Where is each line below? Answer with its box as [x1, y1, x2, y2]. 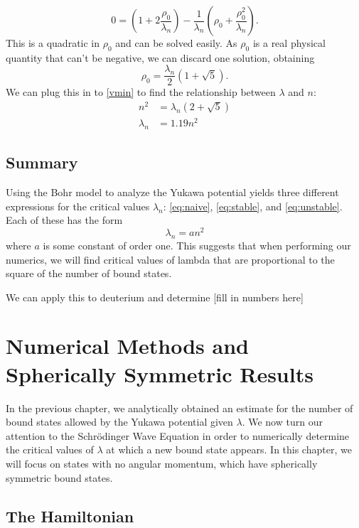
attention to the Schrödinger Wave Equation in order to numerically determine [6, 428, 350, 443]
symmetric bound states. [6, 470, 113, 485]
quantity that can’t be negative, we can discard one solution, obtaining [6, 50, 315, 65]
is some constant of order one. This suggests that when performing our [43, 237, 351, 252]
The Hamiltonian [6, 505, 134, 527]
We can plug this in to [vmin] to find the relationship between [6, 85, 276, 99]
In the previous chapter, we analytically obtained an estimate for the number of [6, 400, 353, 415]
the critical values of [6, 442, 94, 457]
